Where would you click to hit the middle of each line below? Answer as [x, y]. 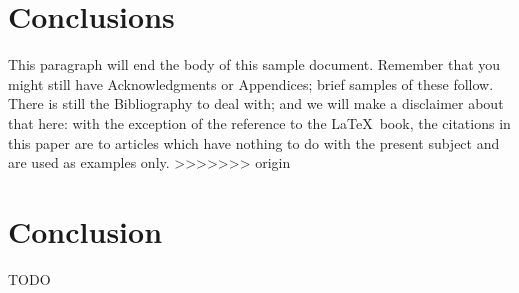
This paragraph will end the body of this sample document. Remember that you [254, 64]
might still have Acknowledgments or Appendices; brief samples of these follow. [251, 83]
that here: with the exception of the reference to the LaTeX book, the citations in [259, 122]
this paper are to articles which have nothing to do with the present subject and [254, 142]
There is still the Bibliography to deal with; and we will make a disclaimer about [256, 103]
